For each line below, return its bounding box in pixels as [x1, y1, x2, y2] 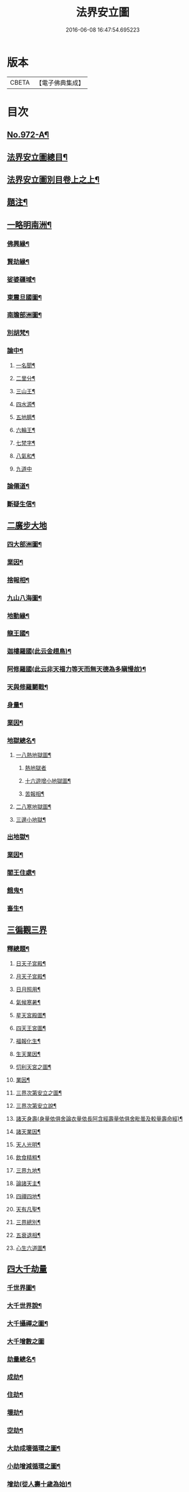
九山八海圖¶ [7, 594, 42, 602]
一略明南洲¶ [7, 220, 52, 230]
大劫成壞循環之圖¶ [7, 1444, 61, 1452]
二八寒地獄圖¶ [15, 803, 52, 810]
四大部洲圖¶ [7, 540, 42, 548]
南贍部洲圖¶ [7, 311, 42, 320]
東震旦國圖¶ [7, 293, 42, 301]
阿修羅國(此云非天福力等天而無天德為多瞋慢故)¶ [7, 665, 146, 673]
